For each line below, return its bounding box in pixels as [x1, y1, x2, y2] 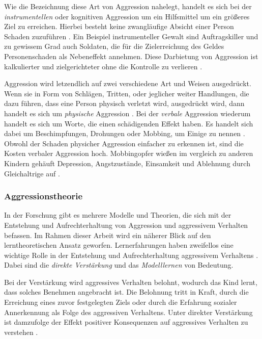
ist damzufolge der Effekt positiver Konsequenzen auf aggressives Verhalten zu [4, 317, 248, 327]
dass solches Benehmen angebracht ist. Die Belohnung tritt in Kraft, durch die [4, 286, 249, 297]
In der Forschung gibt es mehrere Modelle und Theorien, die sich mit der [4, 210, 231, 220]
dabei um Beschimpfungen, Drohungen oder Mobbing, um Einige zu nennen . [4, 128, 245, 139]
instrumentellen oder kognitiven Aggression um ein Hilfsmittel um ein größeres [4, 11, 250, 21]
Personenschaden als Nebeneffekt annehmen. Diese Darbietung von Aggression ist [4, 50, 258, 61]
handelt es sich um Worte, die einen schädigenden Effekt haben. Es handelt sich [4, 118, 253, 128]
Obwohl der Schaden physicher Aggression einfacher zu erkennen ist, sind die [4, 138, 244, 148]
